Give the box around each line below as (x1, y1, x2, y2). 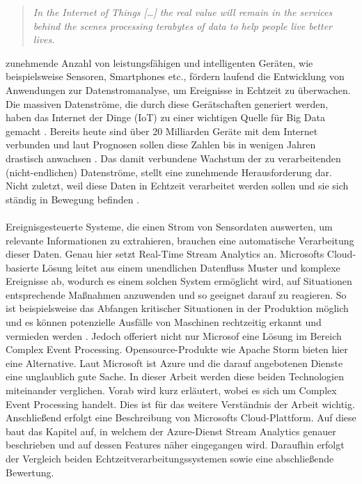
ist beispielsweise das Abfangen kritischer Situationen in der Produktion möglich (6, 301, 349, 315)
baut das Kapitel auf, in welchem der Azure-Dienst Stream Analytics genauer (6, 423, 336, 438)
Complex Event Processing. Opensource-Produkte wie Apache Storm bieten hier (6, 342, 348, 357)
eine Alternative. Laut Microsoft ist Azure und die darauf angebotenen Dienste (6, 355, 343, 370)
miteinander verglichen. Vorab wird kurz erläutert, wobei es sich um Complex (6, 383, 337, 398)
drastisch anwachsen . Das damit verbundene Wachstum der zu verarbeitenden (6, 150, 341, 165)
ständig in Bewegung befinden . (6, 192, 140, 206)
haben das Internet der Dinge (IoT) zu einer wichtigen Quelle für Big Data (6, 110, 325, 125)
